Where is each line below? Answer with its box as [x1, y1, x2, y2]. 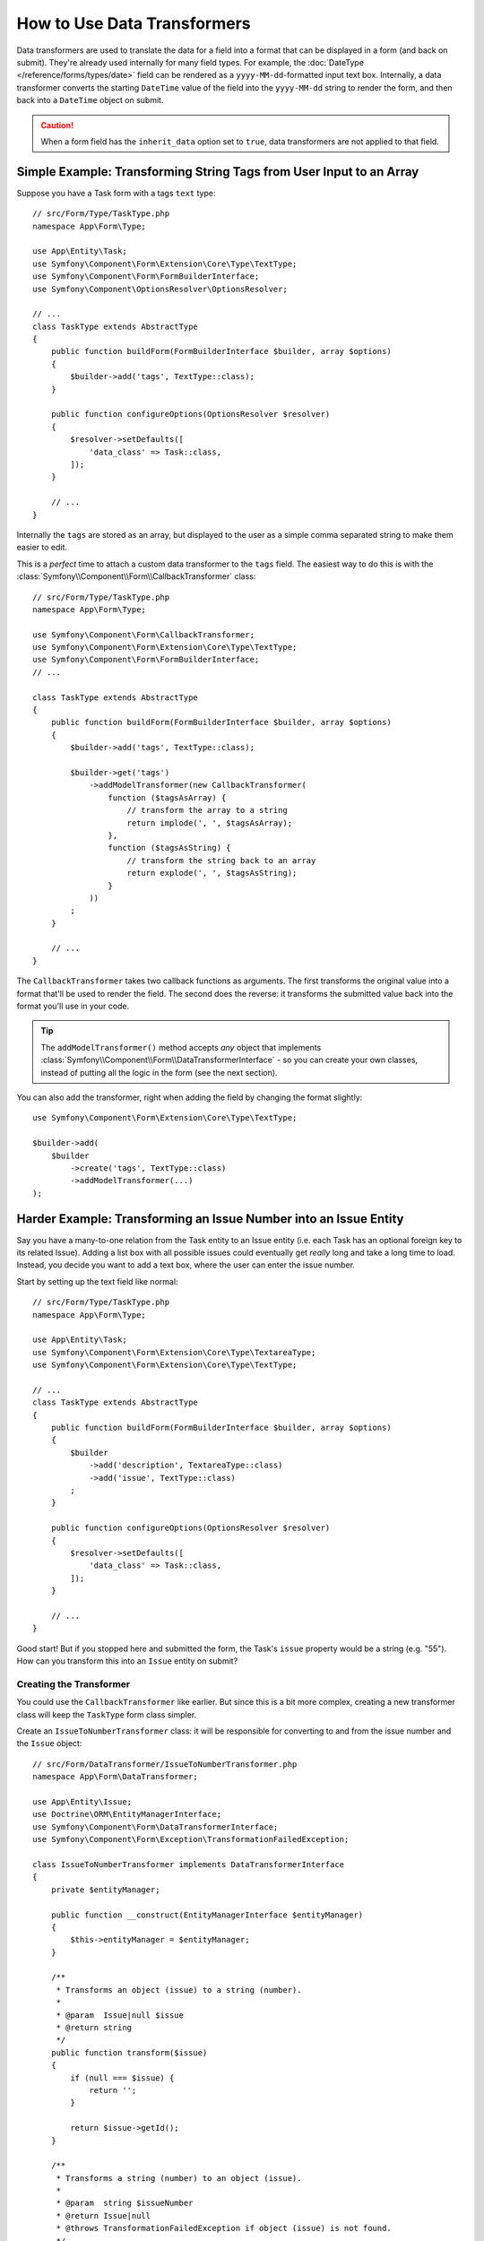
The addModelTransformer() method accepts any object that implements [40, 1042, 322, 1052]
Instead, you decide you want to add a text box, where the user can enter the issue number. [16, 1259, 356, 1270]
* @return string [56, 2022, 133, 2033]
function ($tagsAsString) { [108, 843, 232, 853]
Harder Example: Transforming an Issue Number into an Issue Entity [16, 1211, 404, 1226]
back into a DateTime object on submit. [16, 95, 164, 106]
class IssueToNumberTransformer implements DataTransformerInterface [32, 1859, 345, 1869]
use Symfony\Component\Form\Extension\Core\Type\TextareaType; [32, 1347, 316, 1357]
